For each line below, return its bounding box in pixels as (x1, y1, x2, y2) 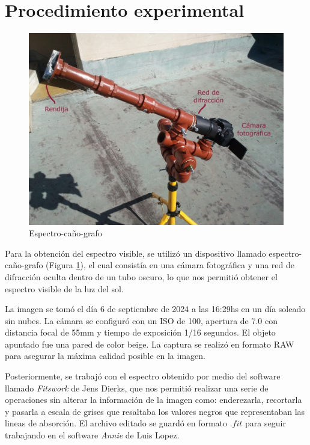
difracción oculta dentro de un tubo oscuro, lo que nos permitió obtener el (5, 270, 278, 283)
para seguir (245, 417, 286, 429)
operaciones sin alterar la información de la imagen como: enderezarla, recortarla (5, 393, 302, 406)
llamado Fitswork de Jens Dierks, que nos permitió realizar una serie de (5, 381, 269, 394)
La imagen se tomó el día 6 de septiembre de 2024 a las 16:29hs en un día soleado (5, 302, 306, 315)
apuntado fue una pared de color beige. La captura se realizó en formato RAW (5, 337, 294, 350)
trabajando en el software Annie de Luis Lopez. (5, 429, 180, 441)
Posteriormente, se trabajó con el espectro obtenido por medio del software (5, 370, 281, 382)
